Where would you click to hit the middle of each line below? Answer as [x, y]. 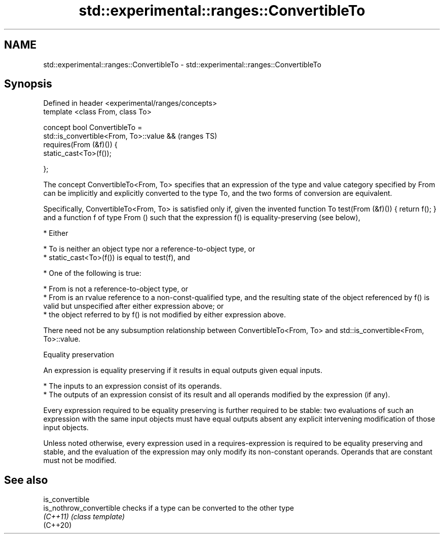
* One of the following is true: [92, 273]
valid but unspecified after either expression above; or [134, 306]
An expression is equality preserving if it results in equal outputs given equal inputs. [183, 370]
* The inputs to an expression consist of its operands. [133, 386]
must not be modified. [80, 461]
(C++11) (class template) [84, 517]
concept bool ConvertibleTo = [93, 128]
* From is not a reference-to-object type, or [116, 289]
